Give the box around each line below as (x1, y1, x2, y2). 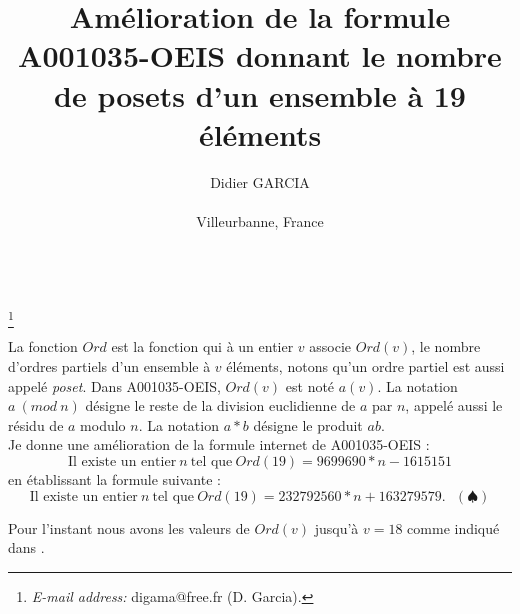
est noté (285, 375, 335, 396)
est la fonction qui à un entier (111, 336, 294, 357)
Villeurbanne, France (196, 210, 324, 231)
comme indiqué (407, 517, 500, 538)
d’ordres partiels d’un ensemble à (8, 355, 211, 376)
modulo (80, 414, 126, 435)
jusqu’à (314, 517, 359, 538)
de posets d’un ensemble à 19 (54, 74, 466, 115)
